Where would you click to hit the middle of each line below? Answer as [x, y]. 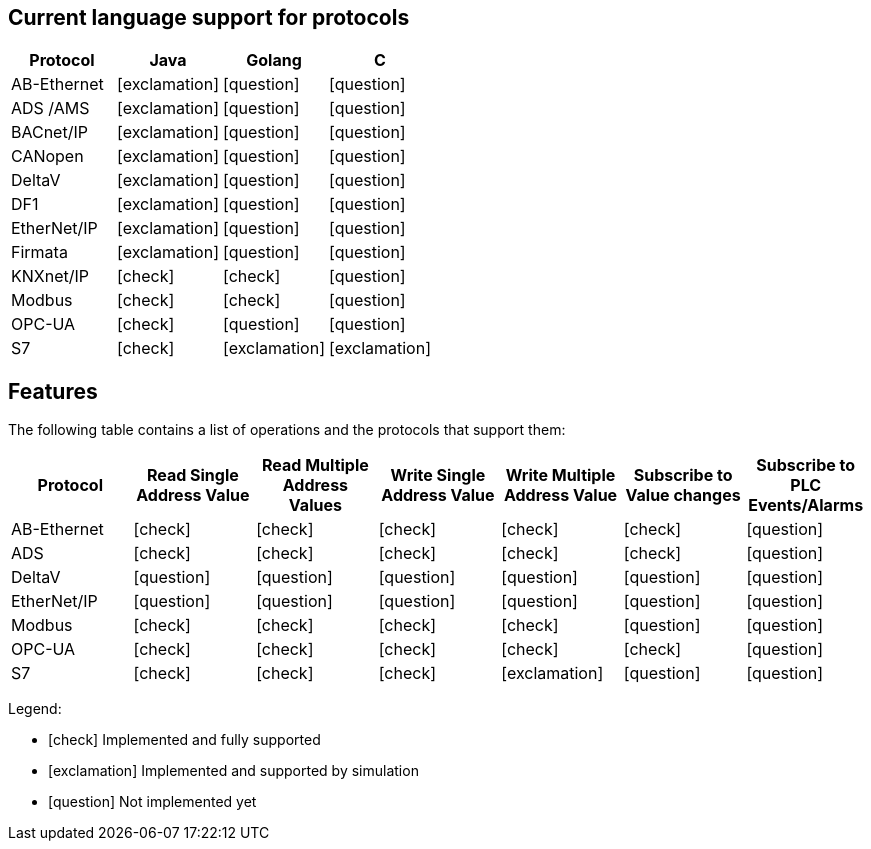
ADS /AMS [50, 108]
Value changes [683, 495]
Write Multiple [560, 475]
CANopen [47, 156]
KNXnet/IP [50, 276]
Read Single [192, 475]
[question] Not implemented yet [152, 802]
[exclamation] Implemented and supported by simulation [233, 771]
